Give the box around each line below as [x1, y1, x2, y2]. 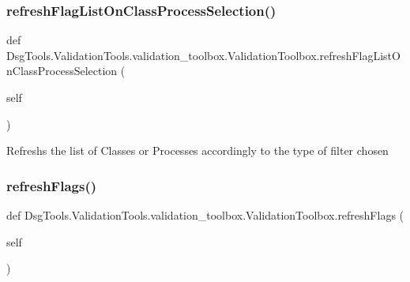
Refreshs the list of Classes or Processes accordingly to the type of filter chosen [6, 142, 389, 159]
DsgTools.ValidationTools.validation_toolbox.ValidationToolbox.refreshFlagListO [6, 47, 401, 63]
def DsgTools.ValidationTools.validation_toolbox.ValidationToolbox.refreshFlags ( [6, 207, 404, 223]
